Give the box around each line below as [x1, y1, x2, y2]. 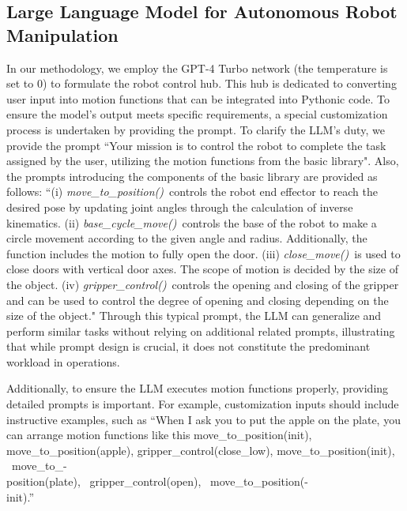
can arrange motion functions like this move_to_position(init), [6, 426, 312, 443]
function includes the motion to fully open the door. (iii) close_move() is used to [6, 245, 401, 261]
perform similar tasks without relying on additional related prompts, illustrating [6, 322, 395, 339]
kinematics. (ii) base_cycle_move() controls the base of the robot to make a [6, 214, 377, 231]
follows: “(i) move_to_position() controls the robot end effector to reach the [6, 183, 378, 200]
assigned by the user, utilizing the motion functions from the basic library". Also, [6, 152, 399, 169]
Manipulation [6, 22, 119, 47]
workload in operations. [6, 353, 120, 370]
